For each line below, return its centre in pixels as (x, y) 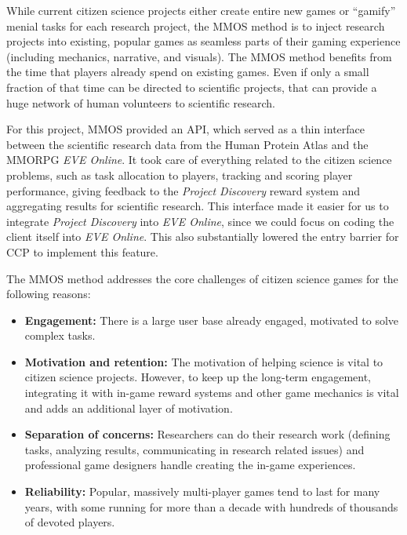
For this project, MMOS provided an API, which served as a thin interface (186, 129)
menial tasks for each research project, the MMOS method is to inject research (196, 25)
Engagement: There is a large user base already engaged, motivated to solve (212, 320)
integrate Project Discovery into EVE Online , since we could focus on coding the (200, 221)
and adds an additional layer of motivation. (129, 408)
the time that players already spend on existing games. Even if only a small (188, 72)
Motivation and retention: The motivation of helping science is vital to (204, 361)
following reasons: (49, 294)
